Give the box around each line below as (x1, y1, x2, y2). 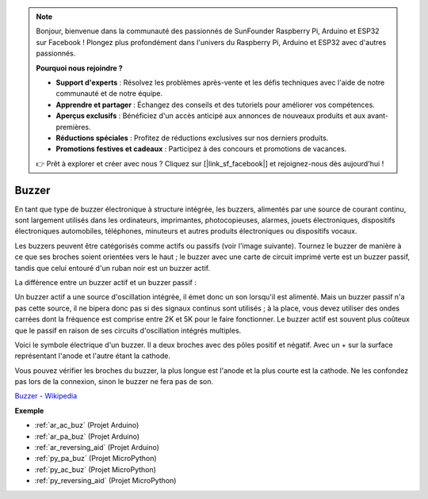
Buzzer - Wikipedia (14, 391, 78, 401)
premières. (55, 122, 91, 131)
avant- (367, 111, 388, 120)
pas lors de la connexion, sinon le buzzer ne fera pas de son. (14, 377, 214, 387)
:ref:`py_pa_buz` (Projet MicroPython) (34, 454, 158, 463)
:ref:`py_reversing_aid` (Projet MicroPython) (34, 476, 177, 486)
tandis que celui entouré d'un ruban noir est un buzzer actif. (14, 263, 211, 272)
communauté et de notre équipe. (55, 89, 163, 98)
